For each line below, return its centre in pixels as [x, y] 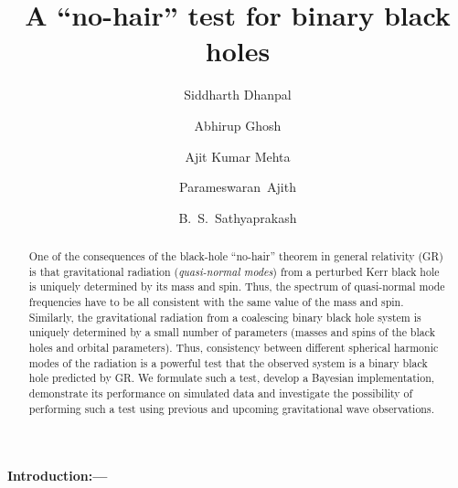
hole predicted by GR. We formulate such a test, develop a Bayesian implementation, [232, 378]
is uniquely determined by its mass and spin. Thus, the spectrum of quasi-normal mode [237, 286]
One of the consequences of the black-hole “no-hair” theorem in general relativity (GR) [236, 256]
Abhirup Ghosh [238, 125]
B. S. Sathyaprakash [238, 217]
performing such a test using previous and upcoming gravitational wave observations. [231, 408]
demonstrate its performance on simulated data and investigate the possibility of [221, 393]
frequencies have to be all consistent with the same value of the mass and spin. [216, 302]
